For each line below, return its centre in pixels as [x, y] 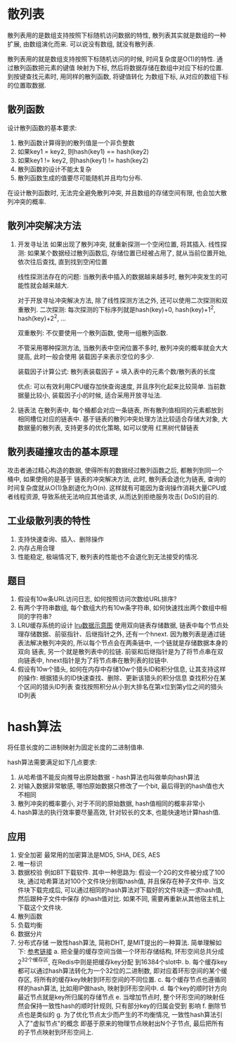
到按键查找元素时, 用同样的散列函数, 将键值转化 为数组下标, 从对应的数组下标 [118, 76]
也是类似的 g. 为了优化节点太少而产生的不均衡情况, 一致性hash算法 [120, 1014]
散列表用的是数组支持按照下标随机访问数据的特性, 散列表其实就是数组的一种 [117, 35]
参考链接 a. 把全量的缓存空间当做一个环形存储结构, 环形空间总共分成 [126, 952]
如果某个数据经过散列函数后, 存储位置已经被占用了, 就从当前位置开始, [127, 253]
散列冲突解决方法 [44, 226]
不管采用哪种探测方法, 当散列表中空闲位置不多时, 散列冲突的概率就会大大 [123, 348]
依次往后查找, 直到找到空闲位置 [62, 261]
